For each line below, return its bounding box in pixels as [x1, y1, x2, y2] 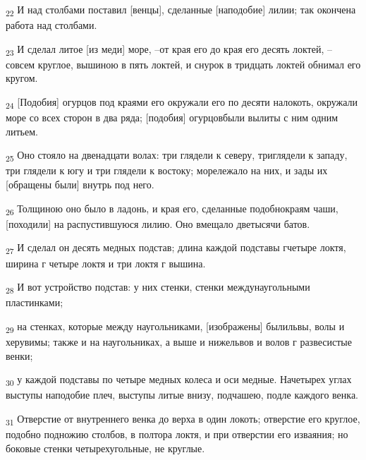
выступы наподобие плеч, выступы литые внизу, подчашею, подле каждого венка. [6, 387, 359, 402]
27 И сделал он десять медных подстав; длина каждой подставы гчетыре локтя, [6, 240, 346, 257]
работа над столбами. [6, 18, 97, 32]
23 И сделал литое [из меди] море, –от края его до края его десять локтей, [6, 41, 324, 58]
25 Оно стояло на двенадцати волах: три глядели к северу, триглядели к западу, [6, 147, 348, 164]
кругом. [6, 71, 38, 85]
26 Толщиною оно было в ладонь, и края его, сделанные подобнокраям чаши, [6, 200, 338, 217]
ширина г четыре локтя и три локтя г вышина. [6, 255, 206, 270]
